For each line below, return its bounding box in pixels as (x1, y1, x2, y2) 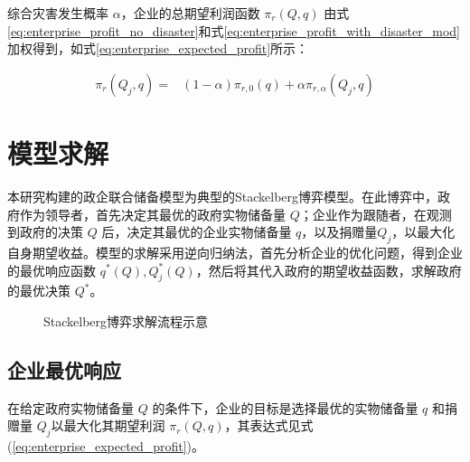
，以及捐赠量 (301, 222, 378, 241)
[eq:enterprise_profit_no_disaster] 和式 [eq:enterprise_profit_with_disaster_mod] (7, 21, 460, 40)
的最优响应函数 (7, 260, 96, 279)
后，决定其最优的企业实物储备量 (101, 222, 292, 241)
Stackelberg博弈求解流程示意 (43, 311, 209, 330)
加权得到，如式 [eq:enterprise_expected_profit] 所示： (7, 39, 309, 58)
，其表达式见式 (224, 416, 314, 435)
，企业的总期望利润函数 (120, 4, 260, 22)
